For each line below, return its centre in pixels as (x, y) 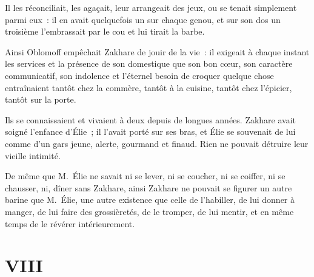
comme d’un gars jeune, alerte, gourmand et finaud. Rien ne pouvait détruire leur (157, 143)
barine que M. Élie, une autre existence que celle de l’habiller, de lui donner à (150, 200)
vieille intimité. (33, 155)
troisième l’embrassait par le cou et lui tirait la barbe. (105, 31)
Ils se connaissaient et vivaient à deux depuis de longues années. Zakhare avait (151, 119)
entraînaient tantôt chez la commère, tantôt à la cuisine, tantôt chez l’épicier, (149, 87)
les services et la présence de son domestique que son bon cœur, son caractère (149, 63)
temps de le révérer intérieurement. (70, 223)
